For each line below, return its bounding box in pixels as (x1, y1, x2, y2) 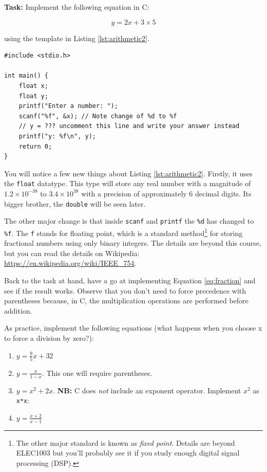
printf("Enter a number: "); (18, 102, 118, 110)
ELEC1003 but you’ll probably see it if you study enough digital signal (16, 447, 240, 458)
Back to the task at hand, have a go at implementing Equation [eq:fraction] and (4, 275, 256, 285)
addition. (4, 305, 32, 316)
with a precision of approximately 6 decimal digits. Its (81, 188, 252, 198)
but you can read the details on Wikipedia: (4, 247, 140, 258)
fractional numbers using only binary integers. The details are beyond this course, (4, 238, 261, 248)
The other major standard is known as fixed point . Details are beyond (16, 437, 235, 448)
